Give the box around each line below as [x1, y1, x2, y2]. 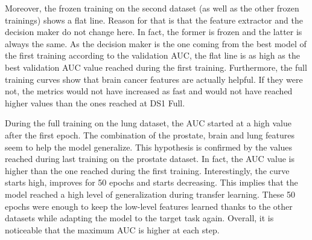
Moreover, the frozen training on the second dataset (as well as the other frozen [5, 2, 299, 14]
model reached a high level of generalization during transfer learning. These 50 [5, 187, 296, 200]
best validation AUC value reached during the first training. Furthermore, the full [5, 60, 307, 73]
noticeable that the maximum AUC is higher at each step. [5, 223, 220, 236]
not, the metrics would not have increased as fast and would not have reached [5, 85, 293, 97]
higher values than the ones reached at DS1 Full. [5, 96, 185, 109]
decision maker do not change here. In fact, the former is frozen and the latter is [5, 25, 302, 38]
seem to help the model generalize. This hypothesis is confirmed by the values [5, 140, 293, 153]
